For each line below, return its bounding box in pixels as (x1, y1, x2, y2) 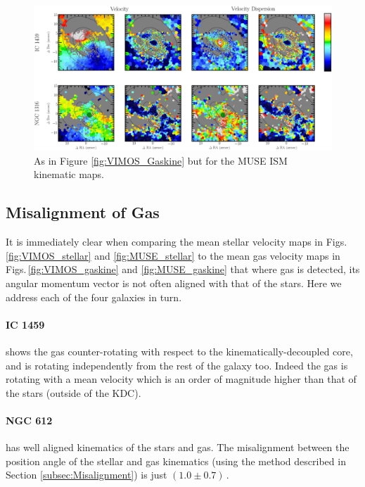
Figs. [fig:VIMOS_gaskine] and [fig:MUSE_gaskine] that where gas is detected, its (6, 262, 360, 277)
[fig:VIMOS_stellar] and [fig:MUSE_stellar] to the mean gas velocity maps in (6, 248, 340, 263)
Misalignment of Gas (6, 201, 160, 223)
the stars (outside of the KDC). (6, 385, 141, 400)
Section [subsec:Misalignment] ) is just (6, 467, 167, 482)
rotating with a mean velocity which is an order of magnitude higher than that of (6, 372, 357, 386)
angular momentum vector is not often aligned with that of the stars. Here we (6, 275, 342, 290)
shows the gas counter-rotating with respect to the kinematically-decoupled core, (6, 343, 353, 358)
